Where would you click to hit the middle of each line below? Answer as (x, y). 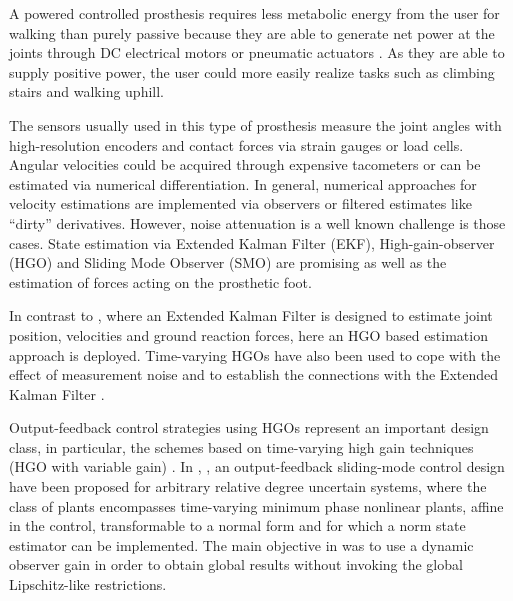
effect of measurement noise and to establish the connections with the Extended (254, 374)
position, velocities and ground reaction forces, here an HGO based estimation (248, 334)
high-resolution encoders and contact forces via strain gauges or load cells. (236, 144)
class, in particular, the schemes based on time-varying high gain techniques (241, 446)
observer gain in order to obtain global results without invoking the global (236, 564)
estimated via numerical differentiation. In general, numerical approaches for (243, 183)
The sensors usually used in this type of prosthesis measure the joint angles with (255, 124)
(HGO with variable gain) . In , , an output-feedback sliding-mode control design (257, 466)
